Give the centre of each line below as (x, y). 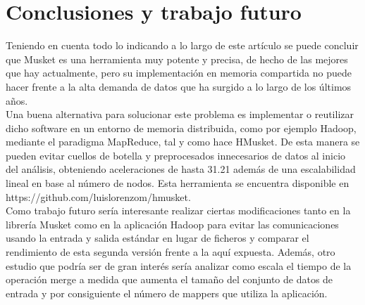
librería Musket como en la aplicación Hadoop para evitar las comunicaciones (172, 224)
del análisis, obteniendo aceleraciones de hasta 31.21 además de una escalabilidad (181, 169)
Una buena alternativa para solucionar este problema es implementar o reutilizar (180, 114)
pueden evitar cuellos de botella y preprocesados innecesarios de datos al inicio (176, 155)
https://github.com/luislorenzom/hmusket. (98, 196)
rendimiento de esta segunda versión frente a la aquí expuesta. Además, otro (171, 252)
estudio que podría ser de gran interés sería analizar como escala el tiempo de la (179, 265)
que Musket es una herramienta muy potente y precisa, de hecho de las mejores (177, 59)
